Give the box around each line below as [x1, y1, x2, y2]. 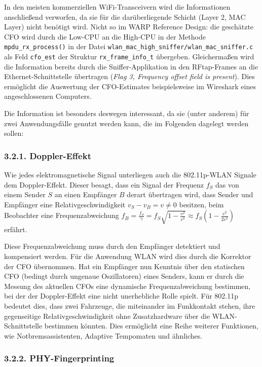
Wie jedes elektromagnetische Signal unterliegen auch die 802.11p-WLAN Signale [4, 169, 256, 180]
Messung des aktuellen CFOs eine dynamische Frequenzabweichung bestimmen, [4, 280, 251, 291]
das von [215, 179, 239, 190]
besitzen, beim [179, 199, 224, 209]
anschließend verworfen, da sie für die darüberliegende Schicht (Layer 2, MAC [4, 11, 246, 22]
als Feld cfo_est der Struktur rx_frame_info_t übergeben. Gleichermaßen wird [4, 51, 254, 62]
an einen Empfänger [54, 189, 117, 200]
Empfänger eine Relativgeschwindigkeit [4, 199, 126, 209]
